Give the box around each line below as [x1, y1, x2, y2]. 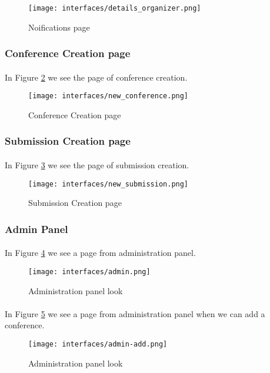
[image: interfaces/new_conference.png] [28, 92, 189, 101]
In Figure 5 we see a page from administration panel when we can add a [5, 307, 265, 319]
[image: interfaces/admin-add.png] [28, 339, 168, 348]
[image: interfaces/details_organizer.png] [28, 4, 201, 12]
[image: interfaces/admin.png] [28, 267, 151, 276]
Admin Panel [5, 221, 68, 236]
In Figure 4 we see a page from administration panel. [5, 247, 196, 259]
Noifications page [28, 21, 90, 33]
